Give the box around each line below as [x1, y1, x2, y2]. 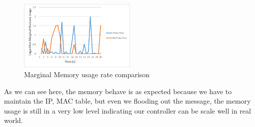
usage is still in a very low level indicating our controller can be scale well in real [4, 105, 251, 116]
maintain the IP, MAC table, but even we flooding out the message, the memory [4, 96, 251, 106]
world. [4, 115, 23, 126]
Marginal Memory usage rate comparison [24, 69, 150, 80]
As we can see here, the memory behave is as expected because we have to [4, 86, 232, 96]
